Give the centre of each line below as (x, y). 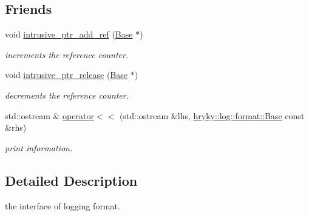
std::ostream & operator (49, 115)
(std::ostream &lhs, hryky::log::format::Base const (212, 115)
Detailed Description (71, 180)
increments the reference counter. (67, 54)
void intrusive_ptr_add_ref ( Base (69, 34)
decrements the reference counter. (67, 95)
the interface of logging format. (63, 205)
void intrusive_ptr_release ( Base (66, 75)
